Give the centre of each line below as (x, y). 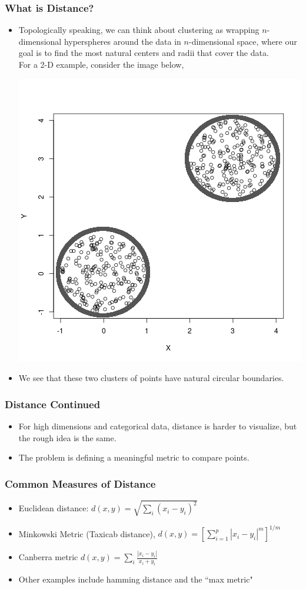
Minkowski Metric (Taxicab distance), (87, 533)
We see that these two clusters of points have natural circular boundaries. (151, 378)
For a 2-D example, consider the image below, (101, 64)
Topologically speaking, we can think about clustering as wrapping (139, 30)
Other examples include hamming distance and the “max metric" (136, 579)
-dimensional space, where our (243, 41)
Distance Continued (53, 404)
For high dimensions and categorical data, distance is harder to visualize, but (158, 426)
